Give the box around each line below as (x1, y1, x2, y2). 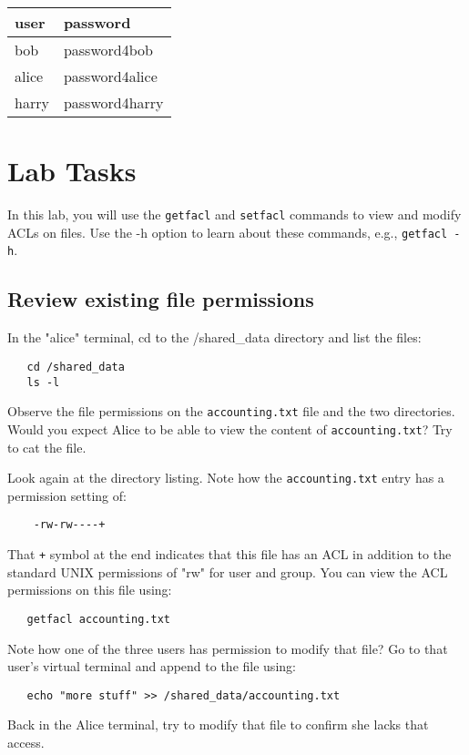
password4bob (63, 39, 153, 60)
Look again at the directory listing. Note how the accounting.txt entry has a (7, 468, 444, 487)
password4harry (63, 92, 164, 113)
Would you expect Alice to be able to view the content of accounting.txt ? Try (7, 419, 453, 438)
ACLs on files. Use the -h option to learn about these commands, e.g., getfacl (7, 222, 448, 241)
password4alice (63, 66, 158, 87)
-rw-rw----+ (33, 518, 106, 532)
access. (7, 732, 45, 751)
